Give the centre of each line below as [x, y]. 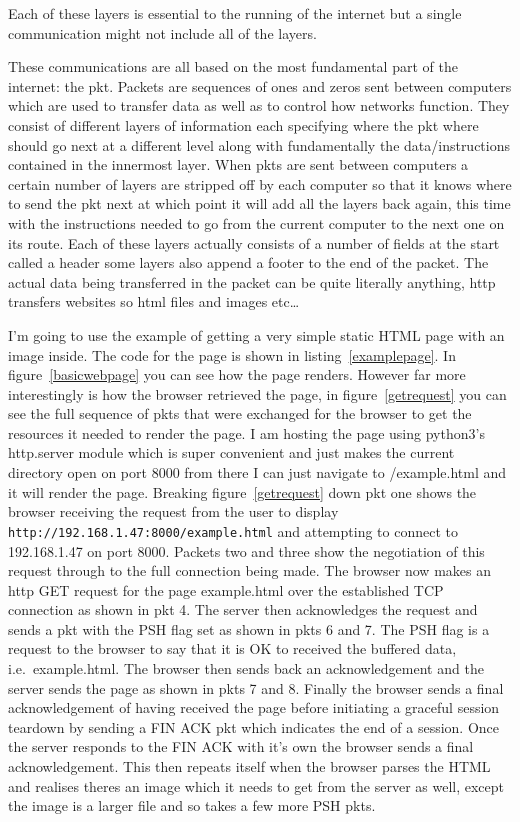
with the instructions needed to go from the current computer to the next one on [256, 222]
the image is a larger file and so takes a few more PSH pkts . [192, 805]
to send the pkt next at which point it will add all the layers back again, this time [259, 203]
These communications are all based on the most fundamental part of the [233, 66]
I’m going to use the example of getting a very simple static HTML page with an [256, 334]
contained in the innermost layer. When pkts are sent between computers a [238, 164]
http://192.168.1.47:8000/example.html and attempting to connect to [233, 530]
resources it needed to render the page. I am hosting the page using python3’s [246, 432]
